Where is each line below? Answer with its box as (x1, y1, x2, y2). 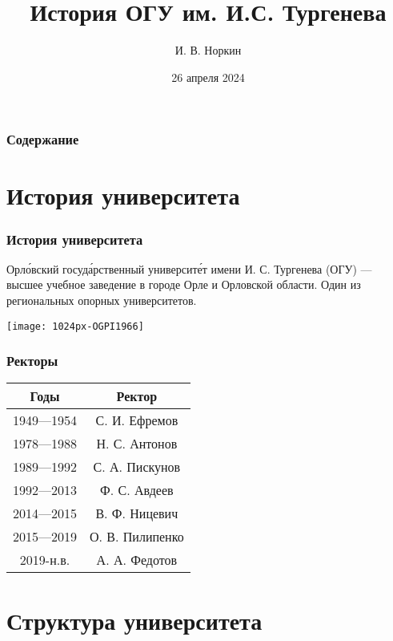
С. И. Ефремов (95, 411, 178, 430)
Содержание (6, 129, 79, 149)
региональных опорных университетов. (6, 292, 197, 309)
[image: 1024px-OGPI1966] (6, 320, 144, 332)
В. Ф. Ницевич (95, 504, 178, 523)
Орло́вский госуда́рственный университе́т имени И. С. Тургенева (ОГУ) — (6, 260, 372, 277)
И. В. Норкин (174, 42, 242, 59)
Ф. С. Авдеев (100, 481, 174, 500)
